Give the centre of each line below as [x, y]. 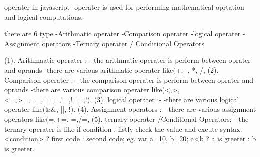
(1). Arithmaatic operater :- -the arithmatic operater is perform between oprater [127, 60]
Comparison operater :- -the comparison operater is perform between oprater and [129, 80]
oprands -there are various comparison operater [77, 90]
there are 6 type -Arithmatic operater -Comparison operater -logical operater [122, 33]
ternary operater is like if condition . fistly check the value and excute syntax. [123, 129]
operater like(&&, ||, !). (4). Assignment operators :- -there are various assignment [130, 109]
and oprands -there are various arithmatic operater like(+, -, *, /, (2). [111, 69]
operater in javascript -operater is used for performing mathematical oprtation [124, 7]
